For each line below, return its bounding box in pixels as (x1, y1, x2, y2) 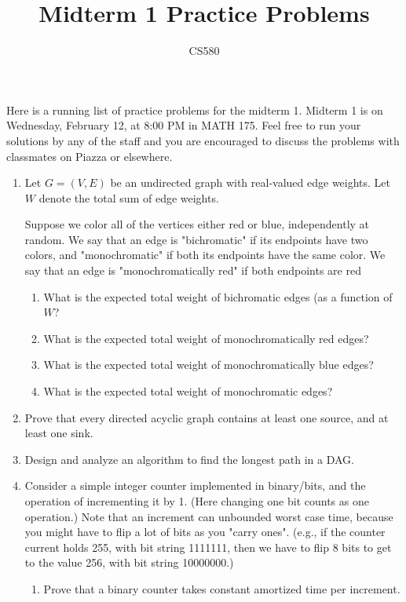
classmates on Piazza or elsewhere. (6, 148, 173, 164)
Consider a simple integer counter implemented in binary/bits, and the (24, 477, 366, 494)
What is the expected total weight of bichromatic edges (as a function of (43, 288, 393, 305)
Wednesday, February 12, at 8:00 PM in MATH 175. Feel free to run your (6, 117, 361, 133)
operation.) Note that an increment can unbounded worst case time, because (24, 508, 393, 524)
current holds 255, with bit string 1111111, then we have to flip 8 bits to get (24, 538, 392, 555)
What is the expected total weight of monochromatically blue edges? (43, 356, 374, 373)
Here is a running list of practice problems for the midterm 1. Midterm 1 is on (6, 101, 383, 118)
